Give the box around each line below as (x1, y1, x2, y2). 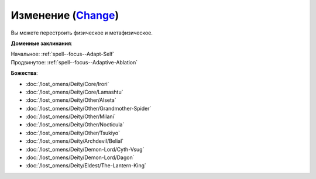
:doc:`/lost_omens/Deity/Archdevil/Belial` (25, 137, 124, 144)
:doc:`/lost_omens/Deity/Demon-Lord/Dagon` (25, 154, 135, 161)
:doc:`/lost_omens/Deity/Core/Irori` (25, 80, 109, 87)
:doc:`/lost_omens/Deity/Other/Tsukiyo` (25, 129, 120, 136)
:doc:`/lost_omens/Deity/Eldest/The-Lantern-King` (25, 162, 146, 169)
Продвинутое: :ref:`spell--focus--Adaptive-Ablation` (11, 58, 138, 66)
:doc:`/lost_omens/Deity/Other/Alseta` (25, 97, 116, 104)
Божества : (11, 70, 38, 77)
